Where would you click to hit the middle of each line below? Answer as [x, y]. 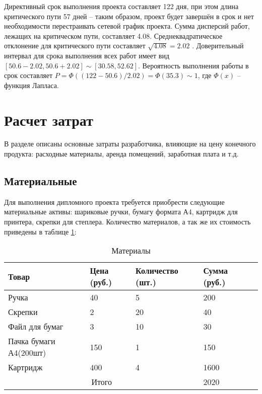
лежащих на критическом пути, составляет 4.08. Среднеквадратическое [113, 35]
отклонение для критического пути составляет [75, 46]
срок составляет [28, 75]
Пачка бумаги [32, 341]
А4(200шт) [27, 353]
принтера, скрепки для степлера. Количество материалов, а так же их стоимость [127, 222]
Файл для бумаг [36, 327]
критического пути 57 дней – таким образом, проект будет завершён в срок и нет [129, 16]
